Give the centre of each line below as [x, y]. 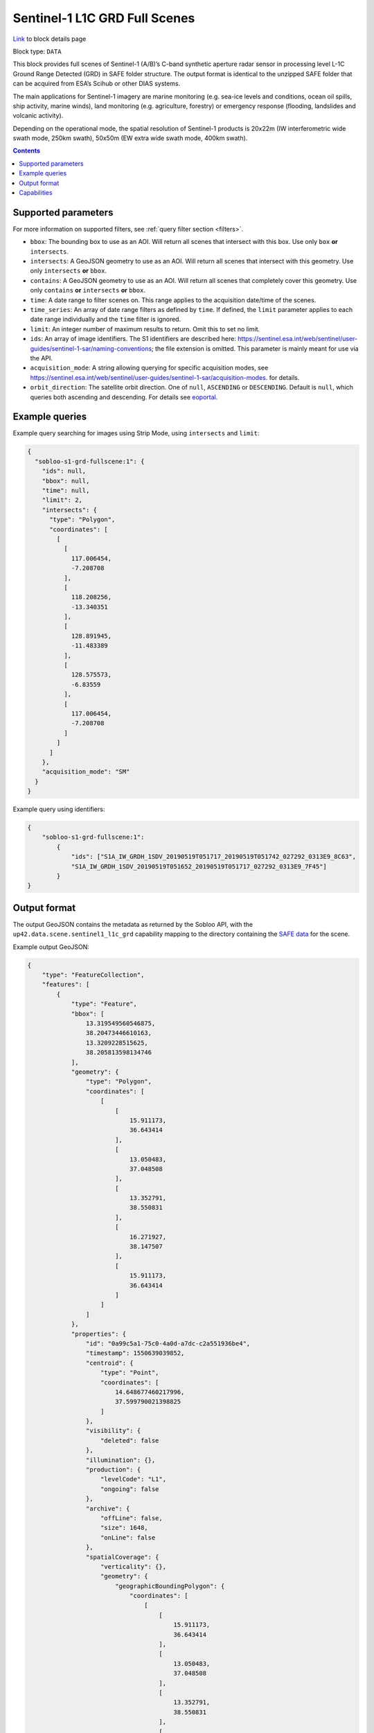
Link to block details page [50, 39]
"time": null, [66, 491]
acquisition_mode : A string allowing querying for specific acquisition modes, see [149, 368]
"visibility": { [113, 1431]
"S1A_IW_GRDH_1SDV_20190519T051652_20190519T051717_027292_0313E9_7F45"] [199, 866]
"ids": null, [64, 471]
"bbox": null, [66, 481]
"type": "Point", [130, 1373]
